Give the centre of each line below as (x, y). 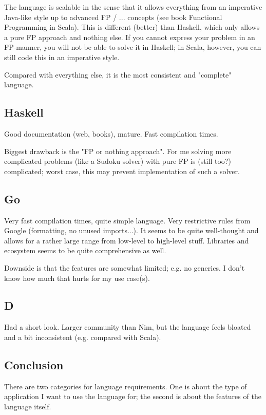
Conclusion (34, 364)
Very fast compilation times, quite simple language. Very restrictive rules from (127, 220)
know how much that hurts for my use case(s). (77, 278)
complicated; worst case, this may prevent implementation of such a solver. (122, 171)
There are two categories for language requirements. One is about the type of (126, 386)
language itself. (28, 406)
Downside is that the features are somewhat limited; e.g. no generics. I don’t (125, 267)
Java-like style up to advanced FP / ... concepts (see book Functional (113, 17)
